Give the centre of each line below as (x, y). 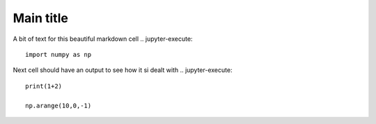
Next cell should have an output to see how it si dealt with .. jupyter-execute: (123, 70)
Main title (41, 18)
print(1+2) (44, 86)
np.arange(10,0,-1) (58, 105)
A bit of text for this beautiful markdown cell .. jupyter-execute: (103, 39)
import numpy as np (58, 54)
